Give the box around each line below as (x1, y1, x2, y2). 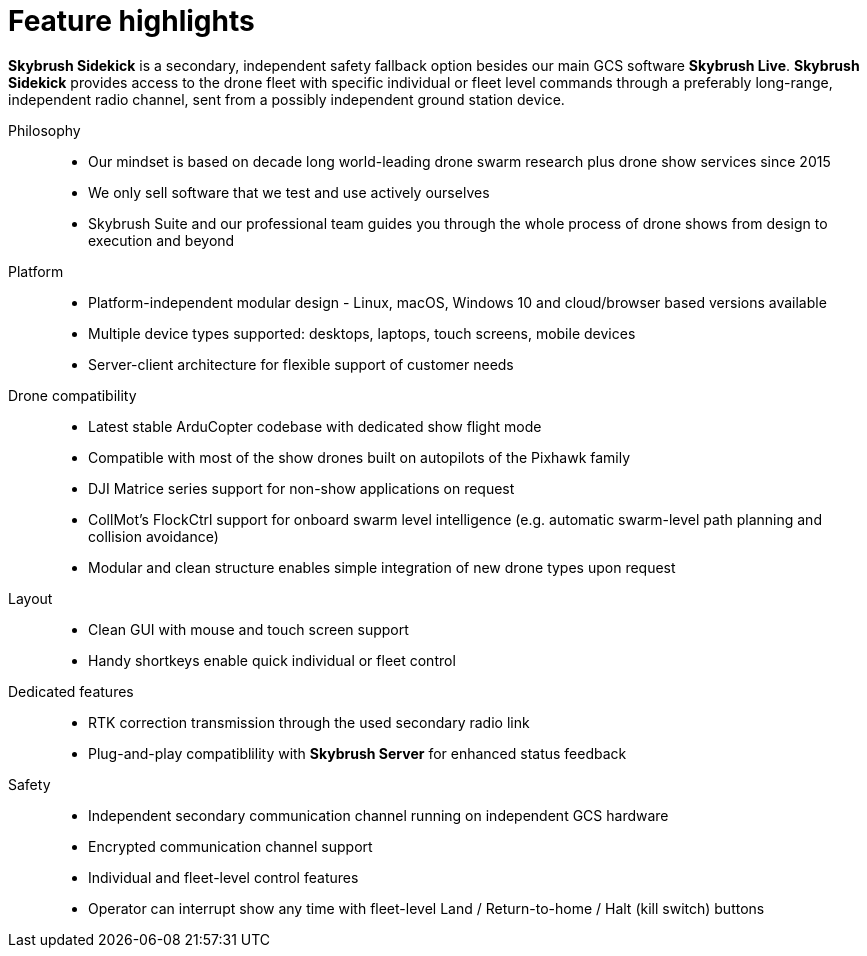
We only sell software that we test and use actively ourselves (88, 183, 490, 201)
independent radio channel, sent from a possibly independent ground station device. (8, 90, 565, 108)
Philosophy (8, 121, 81, 139)
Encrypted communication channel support (88, 837, 373, 855)
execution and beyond (88, 231, 235, 249)
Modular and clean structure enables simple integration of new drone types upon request (88, 558, 676, 576)
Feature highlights (8, 4, 255, 38)
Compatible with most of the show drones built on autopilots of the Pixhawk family (88, 448, 631, 466)
